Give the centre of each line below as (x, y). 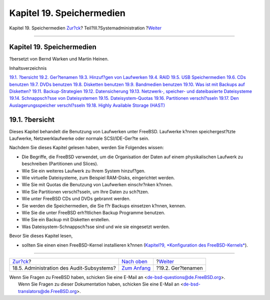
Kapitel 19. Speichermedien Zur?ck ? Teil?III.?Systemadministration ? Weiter (85, 28)
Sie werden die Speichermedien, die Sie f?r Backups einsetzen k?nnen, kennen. (104, 206)
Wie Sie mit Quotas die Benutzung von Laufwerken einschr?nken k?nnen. (97, 185)
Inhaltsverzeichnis (28, 68)
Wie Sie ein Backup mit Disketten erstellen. (66, 220)
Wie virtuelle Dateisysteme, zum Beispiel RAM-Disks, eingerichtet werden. (98, 178)
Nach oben (134, 261)
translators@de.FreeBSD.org (47, 291)
